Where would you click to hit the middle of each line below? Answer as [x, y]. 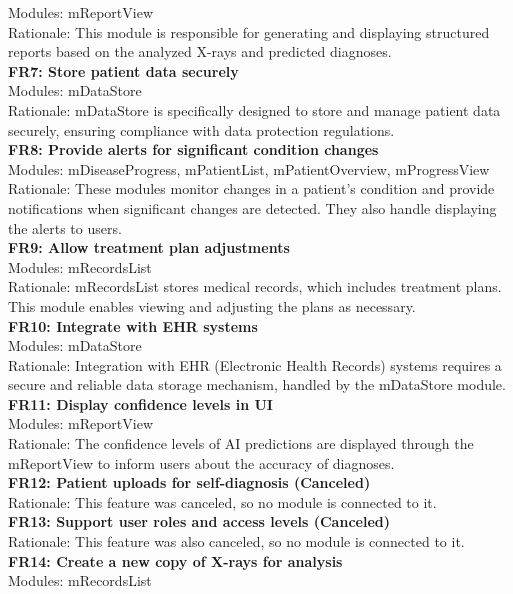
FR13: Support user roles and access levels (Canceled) [199, 521]
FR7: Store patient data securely [123, 70]
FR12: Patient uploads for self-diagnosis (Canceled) [189, 482]
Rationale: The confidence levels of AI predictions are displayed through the [241, 443]
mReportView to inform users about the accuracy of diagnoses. [201, 462]
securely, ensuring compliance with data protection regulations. [201, 129]
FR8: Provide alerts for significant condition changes [193, 149]
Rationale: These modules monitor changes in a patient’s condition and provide [251, 188]
